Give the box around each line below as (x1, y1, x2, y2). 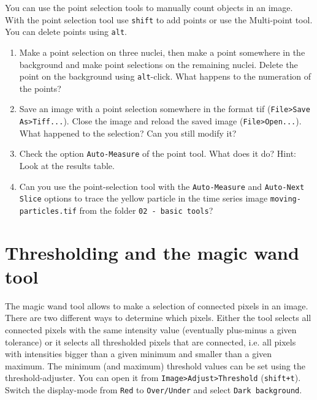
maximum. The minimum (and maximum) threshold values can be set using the (5, 359, 305, 372)
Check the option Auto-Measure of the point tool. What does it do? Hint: (19, 147, 296, 160)
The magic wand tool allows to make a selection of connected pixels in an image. (5, 299, 308, 312)
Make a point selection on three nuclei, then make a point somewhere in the (19, 45, 305, 58)
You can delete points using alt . (5, 25, 127, 38)
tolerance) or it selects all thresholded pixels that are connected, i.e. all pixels (5, 335, 296, 348)
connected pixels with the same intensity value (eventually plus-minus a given (5, 323, 297, 336)
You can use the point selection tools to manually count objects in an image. (5, 1, 293, 13)
